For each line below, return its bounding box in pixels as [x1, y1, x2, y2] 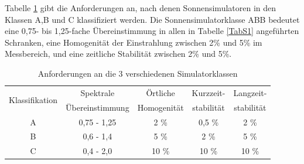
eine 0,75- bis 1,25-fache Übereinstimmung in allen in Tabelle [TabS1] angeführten [5, 25, 299, 37]
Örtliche [146, 86, 175, 98]
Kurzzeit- [192, 86, 226, 98]
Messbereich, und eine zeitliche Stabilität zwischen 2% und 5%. [5, 47, 232, 60]
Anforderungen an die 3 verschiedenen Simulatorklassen [37, 67, 238, 79]
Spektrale [80, 86, 115, 98]
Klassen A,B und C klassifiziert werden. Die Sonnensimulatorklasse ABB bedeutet [5, 13, 300, 25]
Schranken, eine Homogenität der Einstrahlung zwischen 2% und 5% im [5, 36, 262, 48]
